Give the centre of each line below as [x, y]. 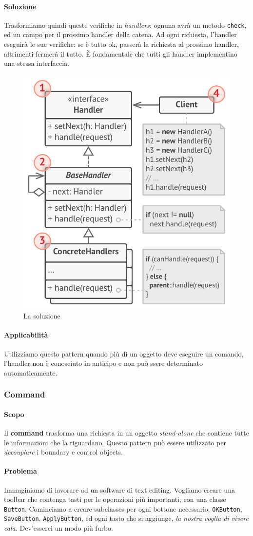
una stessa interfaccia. [37, 63]
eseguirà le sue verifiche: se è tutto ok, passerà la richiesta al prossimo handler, [121, 44]
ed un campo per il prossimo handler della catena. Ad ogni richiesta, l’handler [120, 34]
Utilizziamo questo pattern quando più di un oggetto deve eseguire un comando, [124, 353]
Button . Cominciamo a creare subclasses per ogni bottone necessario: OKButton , [123, 508]
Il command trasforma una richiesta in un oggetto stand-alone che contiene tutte [126, 433]
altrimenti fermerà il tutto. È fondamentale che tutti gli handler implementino [121, 53]
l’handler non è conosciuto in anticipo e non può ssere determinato [103, 363]
